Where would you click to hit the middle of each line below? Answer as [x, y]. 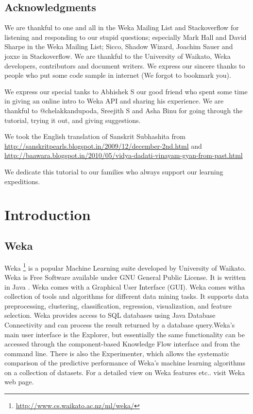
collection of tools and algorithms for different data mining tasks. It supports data [127, 296]
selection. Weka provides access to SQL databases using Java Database [110, 315]
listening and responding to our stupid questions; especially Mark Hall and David [126, 37]
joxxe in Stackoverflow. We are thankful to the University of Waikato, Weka [118, 56]
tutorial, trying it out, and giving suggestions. [73, 120]
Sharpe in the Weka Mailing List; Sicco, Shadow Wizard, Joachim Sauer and [119, 46]
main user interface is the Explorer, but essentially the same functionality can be [125, 334]
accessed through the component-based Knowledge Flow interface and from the [122, 344]
